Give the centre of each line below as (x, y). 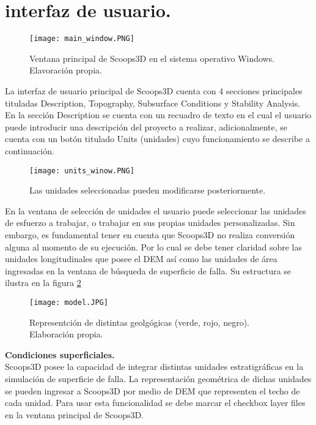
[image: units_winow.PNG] (82, 171)
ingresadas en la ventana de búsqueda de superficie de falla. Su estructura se (148, 270)
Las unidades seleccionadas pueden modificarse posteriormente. (148, 190)
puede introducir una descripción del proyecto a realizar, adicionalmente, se (146, 126)
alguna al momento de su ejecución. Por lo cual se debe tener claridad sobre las (153, 246)
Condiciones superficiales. (60, 354)
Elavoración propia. (66, 70)
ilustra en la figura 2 (43, 283)
